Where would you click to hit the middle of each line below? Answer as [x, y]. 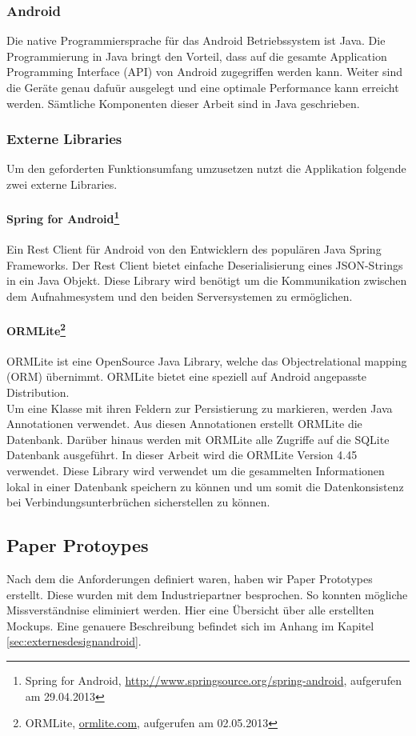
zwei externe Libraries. [62, 184]
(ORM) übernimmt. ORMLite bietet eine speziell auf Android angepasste [187, 376]
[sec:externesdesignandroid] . [74, 641]
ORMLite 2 [36, 329]
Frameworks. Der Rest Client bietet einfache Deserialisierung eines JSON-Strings [205, 264]
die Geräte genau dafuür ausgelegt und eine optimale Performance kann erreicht [203, 87]
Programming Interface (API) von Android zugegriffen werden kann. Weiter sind [205, 72]
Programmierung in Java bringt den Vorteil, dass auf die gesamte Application [197, 56]
